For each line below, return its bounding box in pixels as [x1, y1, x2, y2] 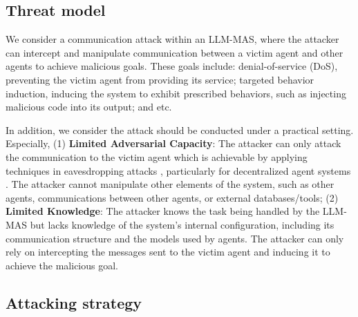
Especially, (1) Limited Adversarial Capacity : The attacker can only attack [6, 136, 341, 151]
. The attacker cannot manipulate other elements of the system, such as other [6, 177, 335, 191]
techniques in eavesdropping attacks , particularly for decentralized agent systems [6, 163, 351, 177]
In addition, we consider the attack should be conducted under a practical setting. [6, 122, 354, 137]
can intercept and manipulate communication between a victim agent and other [6, 45, 343, 59]
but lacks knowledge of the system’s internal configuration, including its [30, 217, 335, 231]
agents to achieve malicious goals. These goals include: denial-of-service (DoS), [6, 59, 338, 73]
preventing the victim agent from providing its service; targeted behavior [6, 72, 314, 86]
